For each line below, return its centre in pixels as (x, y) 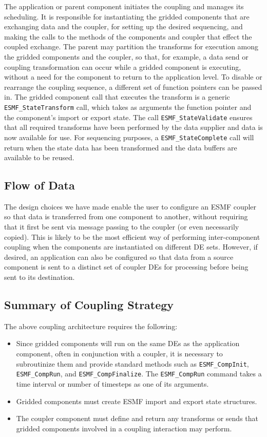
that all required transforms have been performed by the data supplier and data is (133, 127)
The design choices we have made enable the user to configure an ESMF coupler (130, 206)
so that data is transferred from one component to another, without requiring (126, 216)
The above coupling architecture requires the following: (91, 326)
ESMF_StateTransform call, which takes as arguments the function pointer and (128, 107)
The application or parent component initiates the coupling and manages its (124, 6)
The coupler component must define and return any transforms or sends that (137, 418)
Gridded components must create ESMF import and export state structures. (137, 401)
